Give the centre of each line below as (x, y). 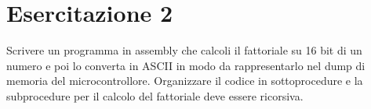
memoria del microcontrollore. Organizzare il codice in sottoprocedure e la (185, 81)
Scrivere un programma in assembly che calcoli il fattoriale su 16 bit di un (184, 50)
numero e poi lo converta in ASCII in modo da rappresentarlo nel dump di (186, 65)
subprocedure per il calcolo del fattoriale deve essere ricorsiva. (155, 95)
